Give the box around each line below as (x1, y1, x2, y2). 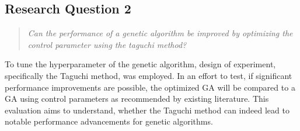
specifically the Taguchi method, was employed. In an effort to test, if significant (5, 69, 292, 81)
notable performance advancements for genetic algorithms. (5, 115, 213, 127)
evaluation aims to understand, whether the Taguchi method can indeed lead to (5, 104, 289, 116)
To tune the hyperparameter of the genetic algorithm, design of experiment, (5, 58, 276, 70)
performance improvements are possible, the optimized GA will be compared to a (5, 81, 295, 93)
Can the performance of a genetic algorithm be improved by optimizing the (27, 27, 293, 39)
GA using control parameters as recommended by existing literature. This (5, 92, 269, 105)
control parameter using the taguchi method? (27, 38, 187, 50)
